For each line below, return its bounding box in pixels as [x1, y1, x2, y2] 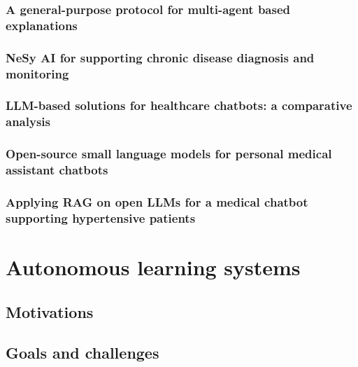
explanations [6, 16, 78, 34]
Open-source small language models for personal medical [6, 145, 332, 162]
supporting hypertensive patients [6, 209, 196, 226]
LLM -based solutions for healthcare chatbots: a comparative [6, 97, 352, 114]
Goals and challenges [6, 342, 159, 363]
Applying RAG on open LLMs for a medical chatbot [6, 193, 308, 210]
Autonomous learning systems [6, 253, 301, 282]
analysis [6, 113, 50, 130]
